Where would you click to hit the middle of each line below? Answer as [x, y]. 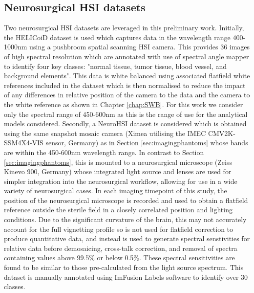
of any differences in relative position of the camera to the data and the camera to [127, 95]
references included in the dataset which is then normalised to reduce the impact [125, 85]
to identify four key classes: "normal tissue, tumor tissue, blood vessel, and [115, 66]
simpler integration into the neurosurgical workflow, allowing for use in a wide [121, 181]
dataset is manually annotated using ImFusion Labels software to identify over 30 [126, 277]
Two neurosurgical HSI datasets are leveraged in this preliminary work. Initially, [124, 28]
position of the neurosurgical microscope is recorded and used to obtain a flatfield [126, 200]
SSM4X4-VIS [24, 143]
